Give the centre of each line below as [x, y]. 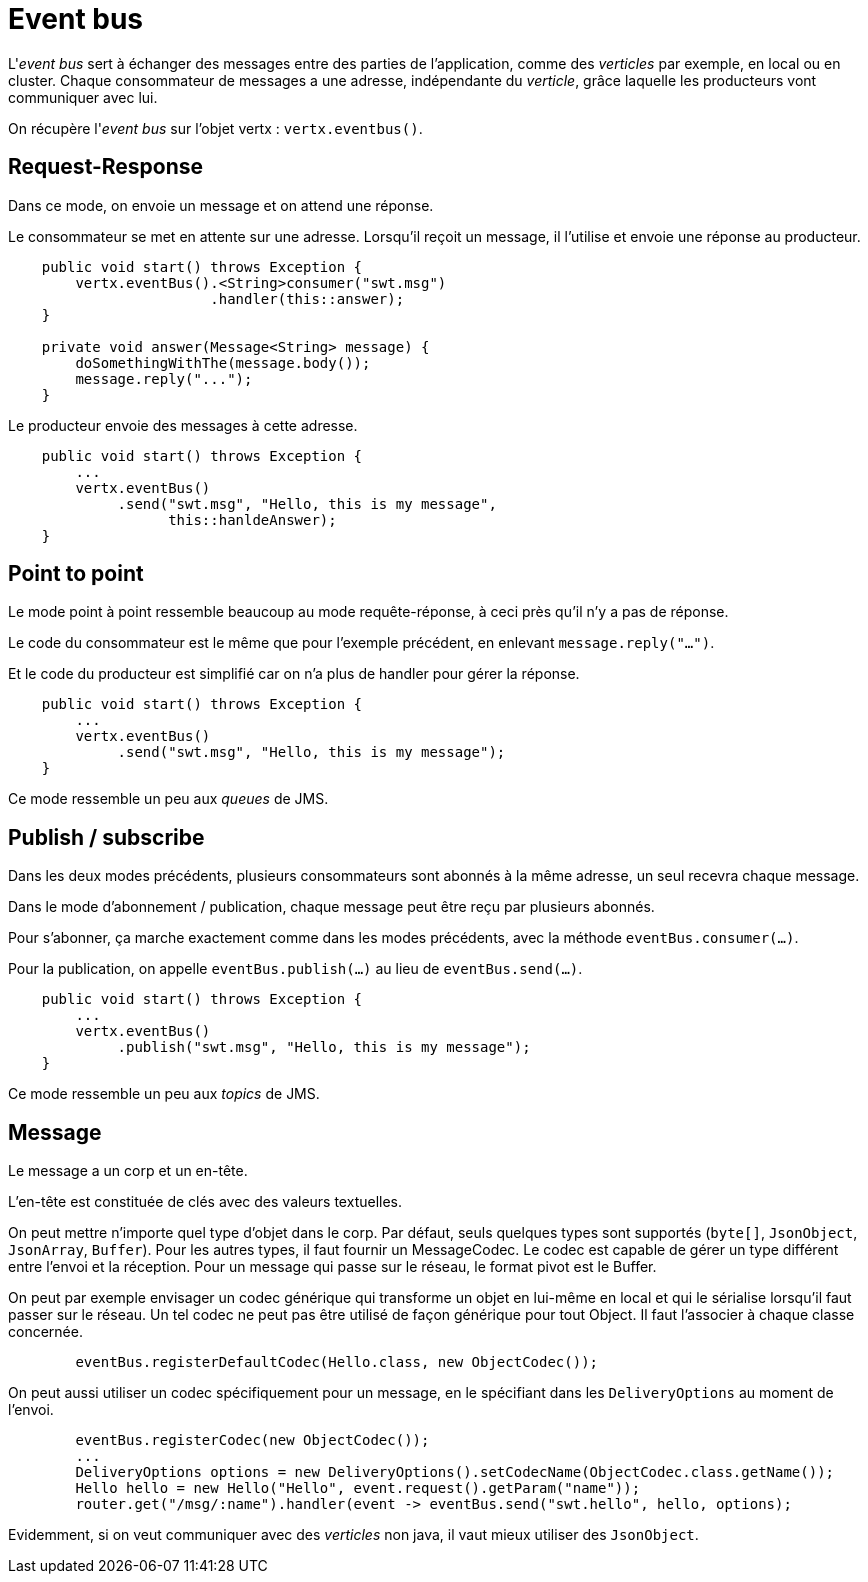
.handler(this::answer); [307, 298]
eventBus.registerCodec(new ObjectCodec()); [252, 1440]
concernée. [45, 1332]
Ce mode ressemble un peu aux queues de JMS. [168, 799]
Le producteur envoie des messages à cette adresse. [183, 425]
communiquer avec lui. [83, 97]
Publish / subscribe [106, 837]
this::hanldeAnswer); [252, 519]
